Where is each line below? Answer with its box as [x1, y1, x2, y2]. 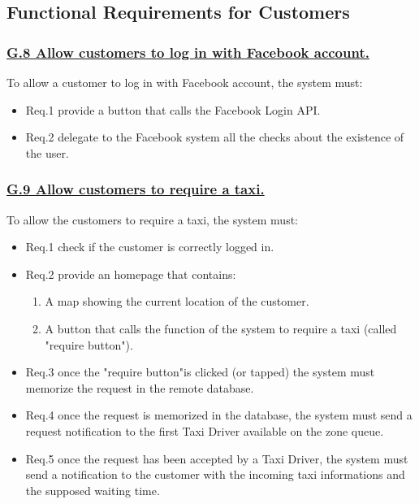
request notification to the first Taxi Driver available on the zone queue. [25, 422, 384, 439]
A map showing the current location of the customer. [45, 293, 309, 310]
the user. [25, 144, 69, 161]
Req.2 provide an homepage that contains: [25, 265, 236, 282]
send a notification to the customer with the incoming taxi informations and [25, 466, 405, 483]
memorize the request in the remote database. [25, 379, 254, 396]
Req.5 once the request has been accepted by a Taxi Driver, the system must [25, 450, 408, 467]
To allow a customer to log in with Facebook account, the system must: [6, 74, 363, 90]
